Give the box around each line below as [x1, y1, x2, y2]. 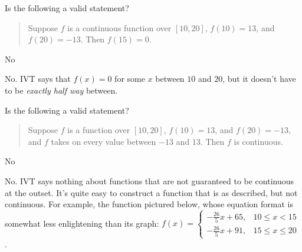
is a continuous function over [67, 21, 172, 34]
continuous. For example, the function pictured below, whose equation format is [5, 198, 294, 210]
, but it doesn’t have [222, 72, 296, 85]
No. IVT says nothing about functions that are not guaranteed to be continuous [5, 174, 294, 187]
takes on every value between [51, 135, 156, 147]
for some [114, 72, 145, 85]
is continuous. [234, 135, 283, 147]
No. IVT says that [5, 72, 71, 85]
